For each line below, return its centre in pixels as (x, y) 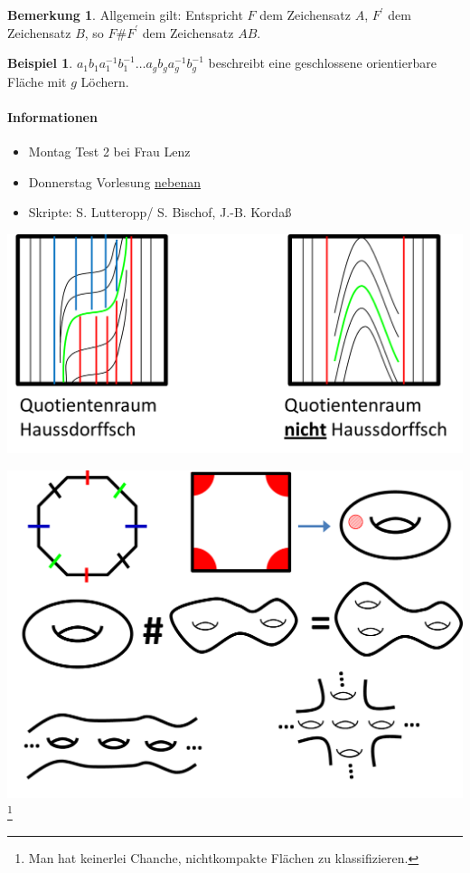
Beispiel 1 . (40, 63)
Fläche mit (37, 81)
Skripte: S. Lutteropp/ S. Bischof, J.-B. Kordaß (160, 212)
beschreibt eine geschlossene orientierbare (322, 63)
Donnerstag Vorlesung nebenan (115, 181)
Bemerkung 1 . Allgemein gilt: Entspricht (125, 14)
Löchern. (105, 81)
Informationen (52, 116)
